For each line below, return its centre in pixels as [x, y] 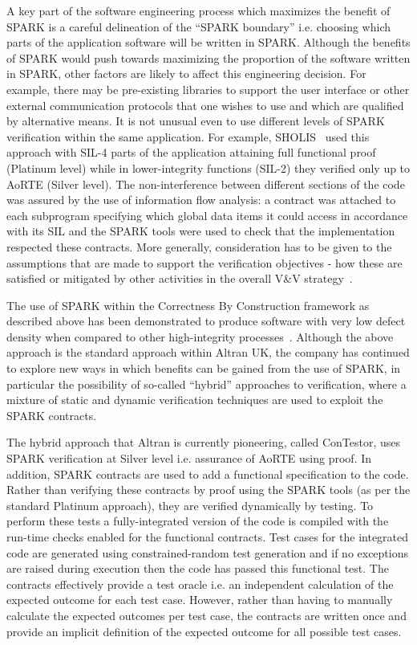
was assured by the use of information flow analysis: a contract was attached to [201, 200]
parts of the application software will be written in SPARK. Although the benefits [208, 42]
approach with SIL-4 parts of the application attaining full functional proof [191, 152]
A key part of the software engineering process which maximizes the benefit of [198, 10]
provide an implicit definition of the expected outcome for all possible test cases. [204, 631]
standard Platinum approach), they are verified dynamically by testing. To [190, 505]
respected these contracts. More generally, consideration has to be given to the [199, 246]
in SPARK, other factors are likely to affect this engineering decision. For [186, 73]
